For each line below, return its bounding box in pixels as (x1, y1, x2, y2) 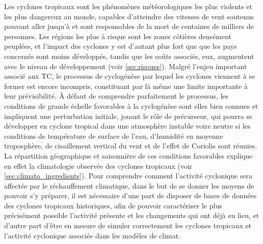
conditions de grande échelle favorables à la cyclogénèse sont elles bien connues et (4, 100, 258, 111)
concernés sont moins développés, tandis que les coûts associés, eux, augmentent (4, 50, 254, 61)
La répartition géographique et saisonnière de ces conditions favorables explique (4, 150, 253, 161)
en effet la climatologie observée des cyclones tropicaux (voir (4, 160, 193, 171)
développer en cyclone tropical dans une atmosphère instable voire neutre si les (4, 120, 251, 131)
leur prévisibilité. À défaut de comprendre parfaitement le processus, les (4, 90, 229, 101)
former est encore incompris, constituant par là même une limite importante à (4, 80, 248, 91)
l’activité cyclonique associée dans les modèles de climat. (4, 230, 181, 240)
